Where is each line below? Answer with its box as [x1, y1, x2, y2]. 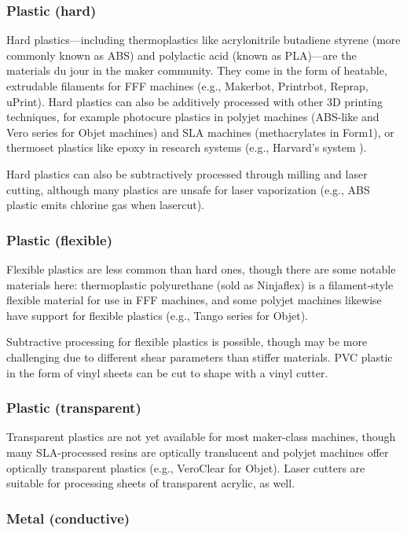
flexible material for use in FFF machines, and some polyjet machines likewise [6, 292, 382, 308]
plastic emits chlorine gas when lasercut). [6, 197, 204, 213]
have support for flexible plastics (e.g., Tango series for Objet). [6, 307, 309, 323]
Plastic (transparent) [6, 398, 141, 417]
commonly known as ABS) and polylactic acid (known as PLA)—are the [6, 46, 357, 63]
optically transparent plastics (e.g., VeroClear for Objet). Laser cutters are [6, 459, 365, 476]
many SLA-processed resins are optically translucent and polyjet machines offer [6, 443, 389, 460]
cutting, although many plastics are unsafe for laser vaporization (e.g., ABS [6, 181, 370, 197]
